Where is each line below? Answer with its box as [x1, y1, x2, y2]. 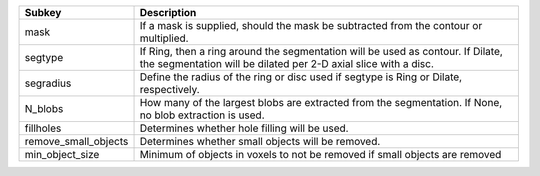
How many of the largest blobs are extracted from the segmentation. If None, [139, 96, 503, 109]
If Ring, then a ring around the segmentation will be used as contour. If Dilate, [139, 45, 504, 58]
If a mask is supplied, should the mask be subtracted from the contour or [139, 19, 483, 32]
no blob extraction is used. [139, 108, 265, 122]
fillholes [24, 121, 62, 135]
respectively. [139, 83, 200, 96]
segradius [24, 76, 72, 90]
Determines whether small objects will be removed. [139, 135, 381, 148]
